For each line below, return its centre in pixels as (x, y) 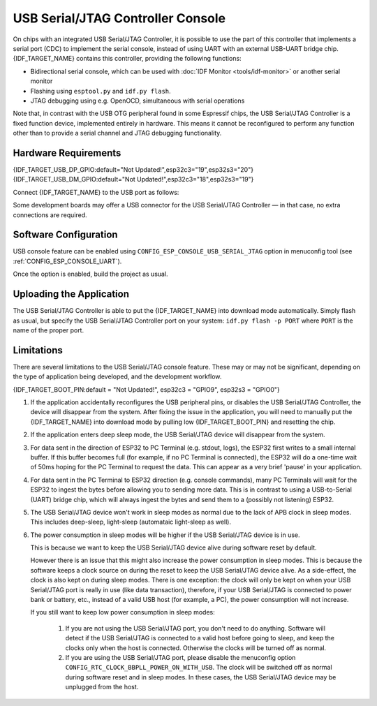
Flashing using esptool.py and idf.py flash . (101, 91)
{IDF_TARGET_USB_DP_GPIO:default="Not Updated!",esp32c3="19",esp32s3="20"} (133, 169)
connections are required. (50, 215)
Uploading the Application (71, 294)
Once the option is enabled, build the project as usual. (90, 274)
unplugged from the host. (102, 687)
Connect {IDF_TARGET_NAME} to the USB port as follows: (96, 192)
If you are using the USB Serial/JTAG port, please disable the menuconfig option (180, 657)
